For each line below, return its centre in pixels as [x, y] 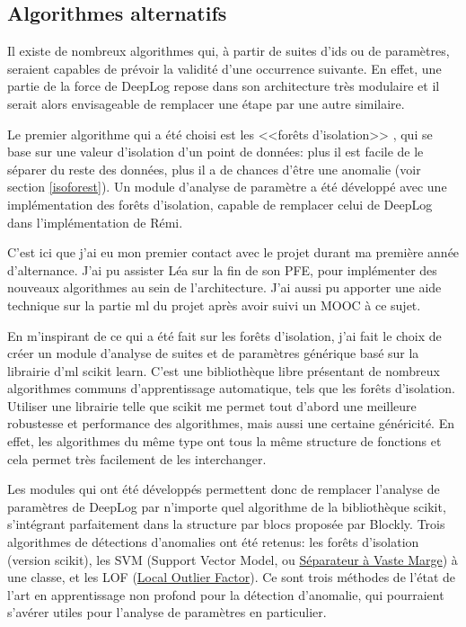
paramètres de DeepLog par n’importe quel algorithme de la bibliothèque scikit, [227, 506]
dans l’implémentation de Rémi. [95, 222]
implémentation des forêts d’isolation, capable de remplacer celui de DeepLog [220, 204]
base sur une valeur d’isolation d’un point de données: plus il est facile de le [215, 152]
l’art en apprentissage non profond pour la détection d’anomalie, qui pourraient [226, 594]
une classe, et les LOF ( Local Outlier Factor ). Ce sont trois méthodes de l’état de [232, 577]
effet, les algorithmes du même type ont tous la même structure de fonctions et [224, 441]
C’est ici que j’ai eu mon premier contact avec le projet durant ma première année [233, 252]
